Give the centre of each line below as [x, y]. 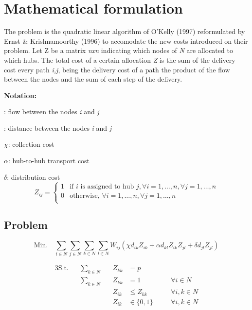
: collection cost [31, 144]
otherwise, [85, 196]
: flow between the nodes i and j [52, 112]
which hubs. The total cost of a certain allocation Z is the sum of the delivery [120, 60]
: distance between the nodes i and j [58, 128]
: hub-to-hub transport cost [49, 161]
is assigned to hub [107, 186]
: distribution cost [34, 177]
